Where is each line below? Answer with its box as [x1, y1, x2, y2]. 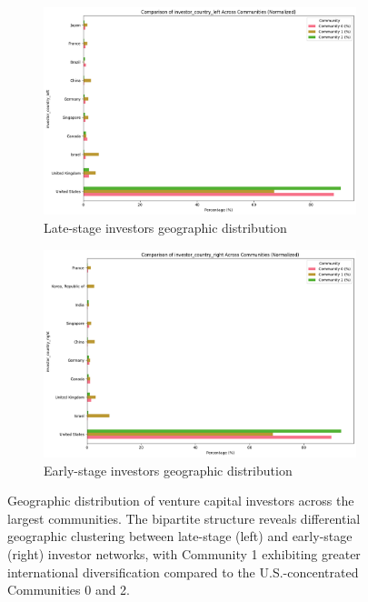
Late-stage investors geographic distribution [44, 218, 287, 237]
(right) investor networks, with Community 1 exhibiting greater [7, 545, 361, 564]
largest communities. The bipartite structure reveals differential [7, 508, 361, 527]
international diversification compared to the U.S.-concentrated [7, 562, 359, 581]
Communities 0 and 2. [7, 580, 131, 599]
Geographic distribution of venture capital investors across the [7, 491, 354, 510]
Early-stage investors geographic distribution [44, 460, 293, 479]
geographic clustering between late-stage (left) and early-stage [7, 527, 353, 546]
